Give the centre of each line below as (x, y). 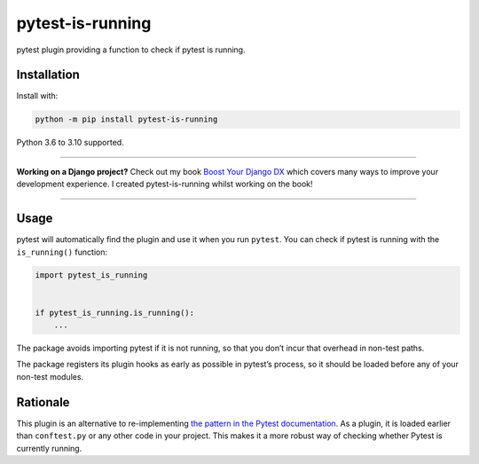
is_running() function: (62, 252)
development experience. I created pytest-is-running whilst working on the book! (165, 184)
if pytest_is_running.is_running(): (115, 312)
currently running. (49, 448)
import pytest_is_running (91, 275)
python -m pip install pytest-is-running (126, 119)
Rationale (43, 402)
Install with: (37, 96)
